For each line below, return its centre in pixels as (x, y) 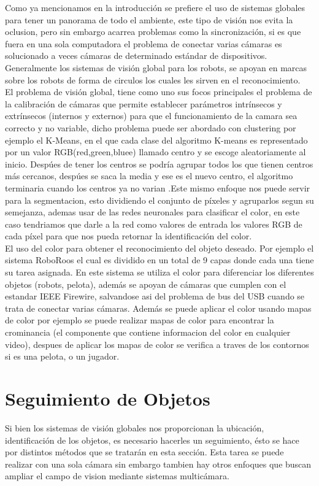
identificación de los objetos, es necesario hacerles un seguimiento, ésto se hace (152, 440)
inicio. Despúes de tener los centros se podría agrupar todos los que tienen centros (159, 164)
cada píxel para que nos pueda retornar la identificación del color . (129, 236)
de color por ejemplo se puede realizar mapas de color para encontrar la (140, 320)
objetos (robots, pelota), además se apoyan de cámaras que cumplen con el (146, 284)
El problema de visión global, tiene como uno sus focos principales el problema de (159, 92)
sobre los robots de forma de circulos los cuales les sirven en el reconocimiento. (153, 79)
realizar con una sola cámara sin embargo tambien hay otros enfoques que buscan (158, 464)
